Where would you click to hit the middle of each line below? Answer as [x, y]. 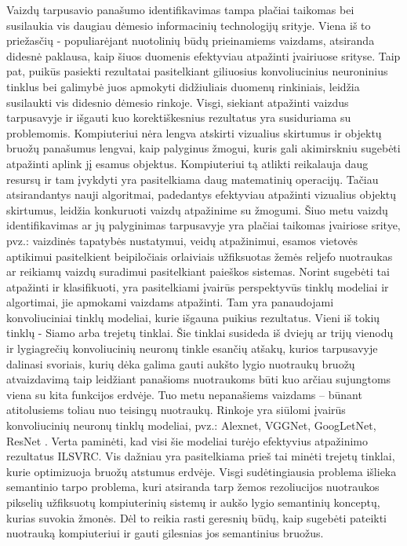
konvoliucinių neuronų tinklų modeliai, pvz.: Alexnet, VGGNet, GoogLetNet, [191, 425]
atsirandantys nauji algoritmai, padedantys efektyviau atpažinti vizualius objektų [202, 194]
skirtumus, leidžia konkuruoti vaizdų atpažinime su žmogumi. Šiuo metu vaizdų [197, 209]
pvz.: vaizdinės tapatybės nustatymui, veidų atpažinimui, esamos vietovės [182, 240]
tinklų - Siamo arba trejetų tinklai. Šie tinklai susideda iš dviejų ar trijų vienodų [200, 333]
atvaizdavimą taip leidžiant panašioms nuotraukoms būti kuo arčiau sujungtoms [199, 379]
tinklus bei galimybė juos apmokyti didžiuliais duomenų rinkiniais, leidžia [183, 86]
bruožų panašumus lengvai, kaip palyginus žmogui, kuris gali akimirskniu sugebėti [203, 148]
